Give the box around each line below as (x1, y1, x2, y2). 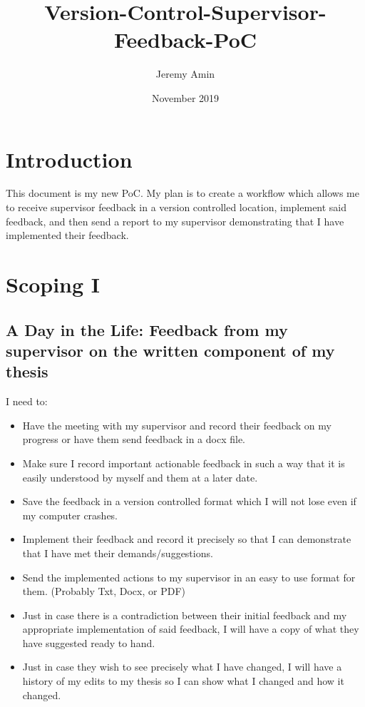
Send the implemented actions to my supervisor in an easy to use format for (22, 569, 356, 584)
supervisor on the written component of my (6, 339, 335, 361)
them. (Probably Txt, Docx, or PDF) (22, 584, 185, 599)
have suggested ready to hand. (22, 635, 155, 650)
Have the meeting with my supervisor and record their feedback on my (22, 417, 331, 432)
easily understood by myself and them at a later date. (22, 469, 258, 484)
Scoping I (6, 270, 101, 298)
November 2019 (151, 90, 220, 105)
